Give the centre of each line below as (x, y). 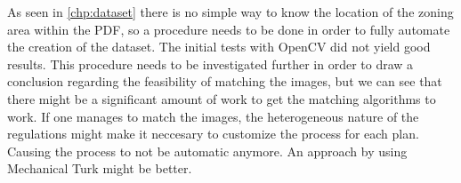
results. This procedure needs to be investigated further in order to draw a (210, 64)
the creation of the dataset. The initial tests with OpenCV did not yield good (219, 47)
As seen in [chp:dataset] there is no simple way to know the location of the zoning (230, 12)
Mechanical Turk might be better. (100, 168)
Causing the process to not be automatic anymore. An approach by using (207, 151)
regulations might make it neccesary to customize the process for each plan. (213, 134)
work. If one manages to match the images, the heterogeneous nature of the (213, 116)
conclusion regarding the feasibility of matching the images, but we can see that (225, 81)
